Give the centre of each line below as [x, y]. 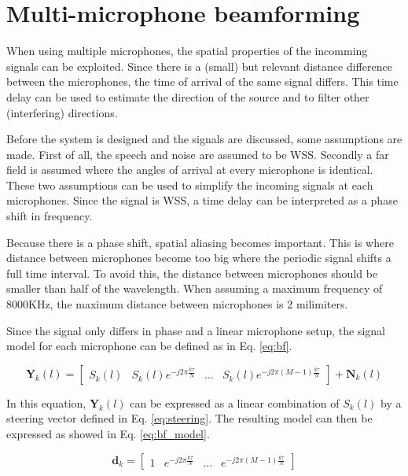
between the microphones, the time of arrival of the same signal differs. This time [202, 81]
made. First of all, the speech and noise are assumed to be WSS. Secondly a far [198, 154]
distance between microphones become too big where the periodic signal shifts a [199, 258]
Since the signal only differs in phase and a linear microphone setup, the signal [196, 330]
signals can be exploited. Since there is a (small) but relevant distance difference [199, 66]
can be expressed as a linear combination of [235, 402]
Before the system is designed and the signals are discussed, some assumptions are [204, 139]
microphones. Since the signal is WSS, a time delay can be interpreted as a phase [202, 200]
